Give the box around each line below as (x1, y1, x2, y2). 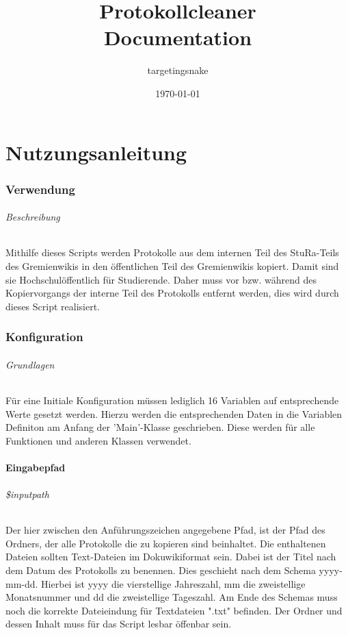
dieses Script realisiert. (5, 299, 101, 313)
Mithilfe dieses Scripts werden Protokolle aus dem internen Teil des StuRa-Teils (5, 245, 339, 260)
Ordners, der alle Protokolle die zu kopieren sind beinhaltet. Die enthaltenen (5, 536, 326, 550)
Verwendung (5, 180, 75, 197)
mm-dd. (5, 576, 38, 590)
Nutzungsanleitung (5, 138, 187, 166)
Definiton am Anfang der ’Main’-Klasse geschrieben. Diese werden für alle (5, 420, 315, 434)
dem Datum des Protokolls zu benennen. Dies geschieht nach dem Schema (5, 563, 316, 577)
